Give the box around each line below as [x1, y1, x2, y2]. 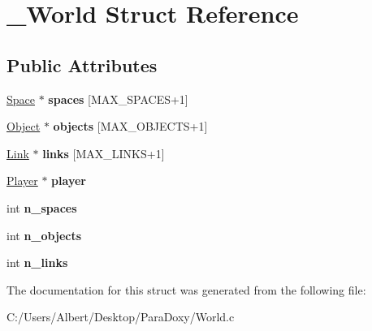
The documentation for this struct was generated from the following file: [6, 281, 366, 298]
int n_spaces [6, 199, 77, 216]
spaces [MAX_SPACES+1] [48, 90, 188, 107]
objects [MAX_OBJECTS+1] [53, 118, 208, 135]
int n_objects [6, 226, 82, 243]
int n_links [6, 254, 68, 271]
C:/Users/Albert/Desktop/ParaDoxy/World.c [6, 308, 235, 325]
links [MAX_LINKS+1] [42, 144, 165, 161]
